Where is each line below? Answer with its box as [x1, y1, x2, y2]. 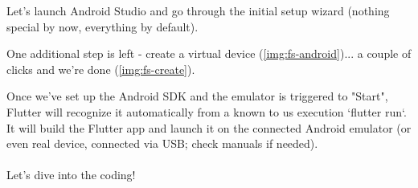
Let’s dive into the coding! [6, 166, 136, 183]
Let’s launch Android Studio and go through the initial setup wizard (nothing [6, 2, 390, 18]
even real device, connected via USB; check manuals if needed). [6, 135, 318, 152]
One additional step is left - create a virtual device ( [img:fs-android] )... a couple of [6, 45, 412, 62]
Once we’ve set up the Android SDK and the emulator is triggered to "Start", [6, 88, 388, 104]
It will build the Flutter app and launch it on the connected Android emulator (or [6, 119, 412, 136]
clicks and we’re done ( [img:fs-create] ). [6, 60, 195, 77]
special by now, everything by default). [6, 18, 199, 35]
